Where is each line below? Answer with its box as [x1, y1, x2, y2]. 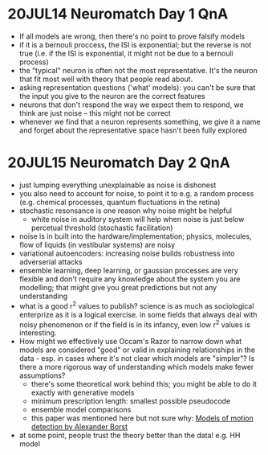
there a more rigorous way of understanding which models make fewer [18, 363, 254, 372]
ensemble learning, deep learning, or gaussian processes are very [18, 265, 238, 275]
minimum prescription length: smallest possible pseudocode [30, 396, 231, 406]
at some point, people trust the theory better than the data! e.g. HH [18, 431, 241, 441]
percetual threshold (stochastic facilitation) [30, 223, 173, 232]
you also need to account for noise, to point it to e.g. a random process [18, 188, 254, 198]
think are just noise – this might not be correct [18, 108, 172, 117]
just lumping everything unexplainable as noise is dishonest [18, 180, 217, 190]
